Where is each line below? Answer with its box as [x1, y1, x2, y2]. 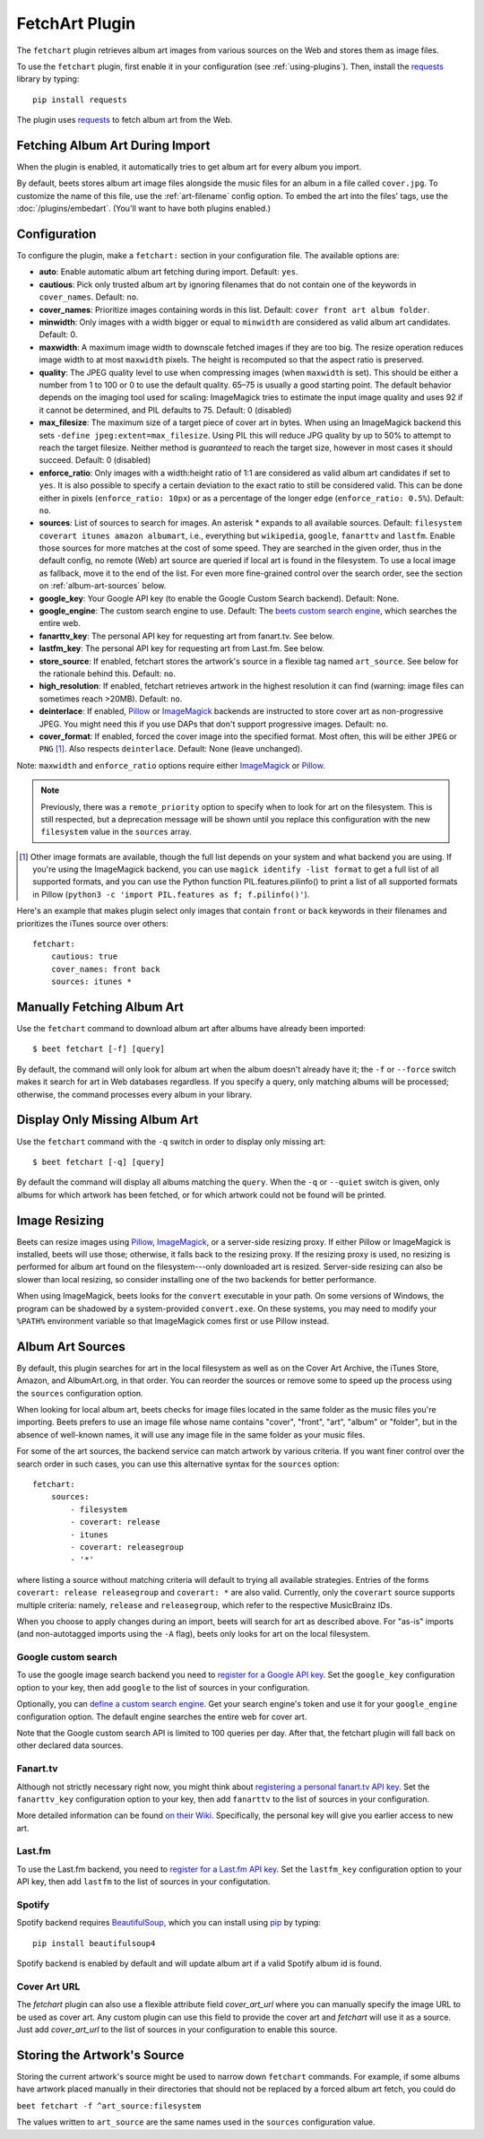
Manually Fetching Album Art [16, 1000, 184, 1014]
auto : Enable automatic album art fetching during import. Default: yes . [39, 266, 298, 277]
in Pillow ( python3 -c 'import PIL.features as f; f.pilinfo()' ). [32, 889, 310, 900]
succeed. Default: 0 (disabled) [39, 455, 151, 465]
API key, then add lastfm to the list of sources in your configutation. [16, 1876, 271, 1887]
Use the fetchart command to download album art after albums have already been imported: [16, 1023, 367, 1034]
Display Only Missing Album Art [16, 1112, 199, 1127]
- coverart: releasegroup [70, 1542, 184, 1552]
